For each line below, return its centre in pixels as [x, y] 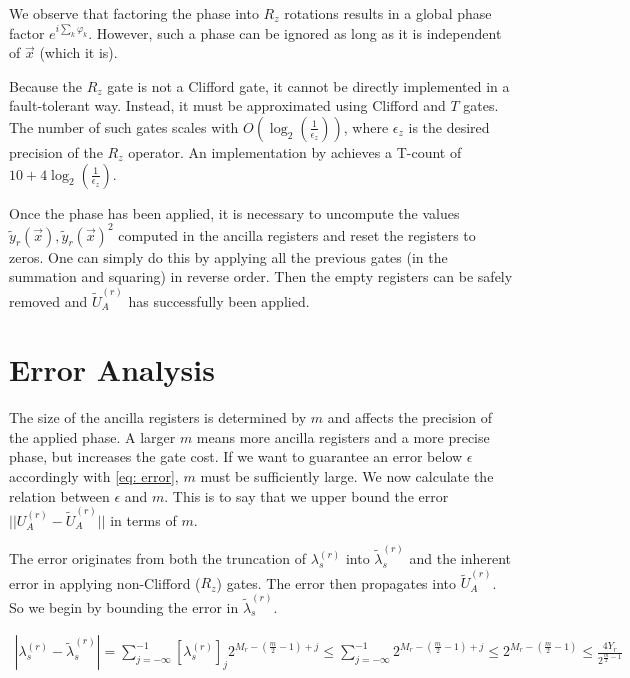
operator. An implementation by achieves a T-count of [295, 151]
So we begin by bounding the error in [124, 606]
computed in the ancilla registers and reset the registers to [297, 234]
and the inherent [460, 558]
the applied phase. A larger [92, 436]
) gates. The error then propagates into [336, 582]
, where [366, 126]
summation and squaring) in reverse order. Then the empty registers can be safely [261, 276]
